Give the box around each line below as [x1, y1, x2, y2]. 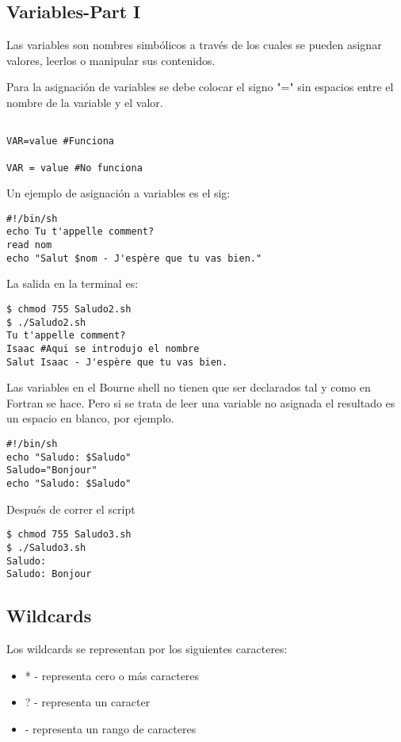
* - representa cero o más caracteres [25, 667, 200, 683]
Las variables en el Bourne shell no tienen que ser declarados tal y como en [6, 379, 371, 396]
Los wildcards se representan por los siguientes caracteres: [6, 641, 288, 657]
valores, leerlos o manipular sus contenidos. [6, 52, 216, 68]
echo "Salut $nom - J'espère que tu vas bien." [6, 252, 262, 264]
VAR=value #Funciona [6, 136, 115, 147]
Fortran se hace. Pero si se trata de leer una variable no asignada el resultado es [6, 394, 395, 411]
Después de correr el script [6, 500, 136, 517]
